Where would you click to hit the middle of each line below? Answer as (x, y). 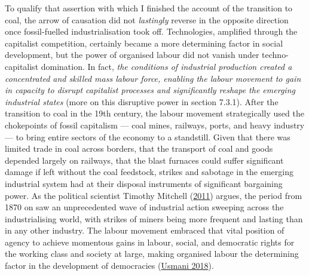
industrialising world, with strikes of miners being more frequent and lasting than (154, 218)
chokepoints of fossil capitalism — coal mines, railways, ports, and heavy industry (155, 125)
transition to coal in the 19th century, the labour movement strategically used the (154, 113)
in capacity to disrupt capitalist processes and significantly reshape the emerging (150, 90)
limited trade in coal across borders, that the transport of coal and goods (139, 148)
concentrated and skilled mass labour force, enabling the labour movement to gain (153, 78)
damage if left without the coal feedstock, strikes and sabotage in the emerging (149, 172)
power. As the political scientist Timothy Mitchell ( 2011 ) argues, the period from (154, 195)
